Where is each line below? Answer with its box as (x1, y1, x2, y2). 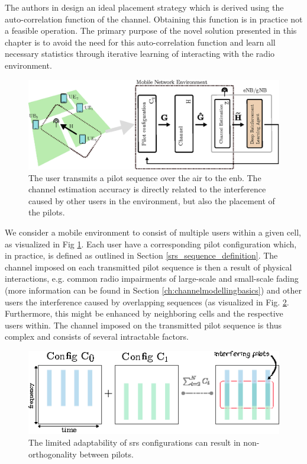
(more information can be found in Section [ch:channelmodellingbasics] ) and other (5, 284, 302, 297)
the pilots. (28, 206, 65, 218)
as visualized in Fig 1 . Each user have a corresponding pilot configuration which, (5, 237, 297, 250)
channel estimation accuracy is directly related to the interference (28, 183, 266, 195)
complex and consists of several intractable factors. (5, 330, 189, 343)
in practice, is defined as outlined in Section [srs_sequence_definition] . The (5, 249, 278, 262)
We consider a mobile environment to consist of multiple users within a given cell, (5, 226, 301, 239)
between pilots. (79, 447, 134, 460)
